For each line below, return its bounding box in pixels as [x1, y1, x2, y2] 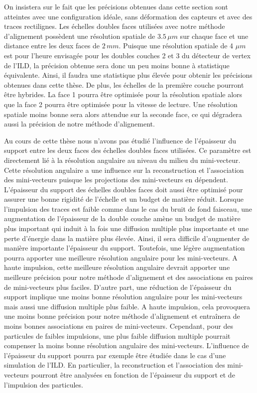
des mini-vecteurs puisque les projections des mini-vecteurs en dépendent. [4, 174, 228, 185]
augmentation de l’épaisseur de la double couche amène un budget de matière [4, 213, 241, 224]
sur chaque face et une [180, 30, 249, 41]
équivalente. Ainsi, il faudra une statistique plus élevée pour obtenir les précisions [4, 70, 253, 80]
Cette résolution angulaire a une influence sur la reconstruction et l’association [4, 164, 244, 175]
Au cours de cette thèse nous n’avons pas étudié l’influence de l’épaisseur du [4, 135, 237, 145]
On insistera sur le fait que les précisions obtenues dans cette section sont [4, 1, 228, 11]
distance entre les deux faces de [4, 40, 100, 51]
